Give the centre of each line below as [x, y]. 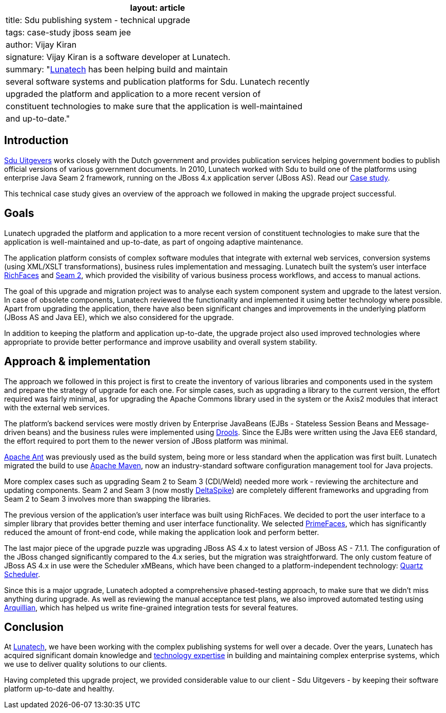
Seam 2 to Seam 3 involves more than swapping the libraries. [108, 499]
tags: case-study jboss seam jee [68, 32]
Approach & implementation [77, 362]
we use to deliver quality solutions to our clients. [86, 664]
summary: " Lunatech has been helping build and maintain [117, 69]
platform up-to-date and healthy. [59, 689]
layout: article [157, 8]
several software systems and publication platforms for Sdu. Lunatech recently [158, 82]
